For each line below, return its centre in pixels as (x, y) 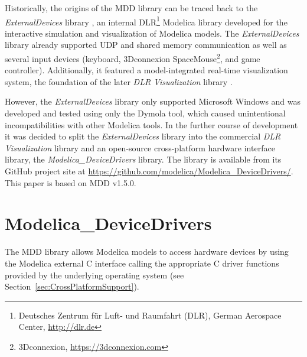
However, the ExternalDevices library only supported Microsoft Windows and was (153, 101)
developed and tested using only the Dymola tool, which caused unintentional (145, 113)
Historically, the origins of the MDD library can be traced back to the (131, 8)
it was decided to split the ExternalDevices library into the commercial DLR (143, 136)
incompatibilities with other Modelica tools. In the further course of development (151, 124)
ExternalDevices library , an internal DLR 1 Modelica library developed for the (146, 21)
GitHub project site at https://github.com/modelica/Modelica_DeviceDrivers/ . (149, 171)
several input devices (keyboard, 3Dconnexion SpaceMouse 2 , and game (133, 58)
